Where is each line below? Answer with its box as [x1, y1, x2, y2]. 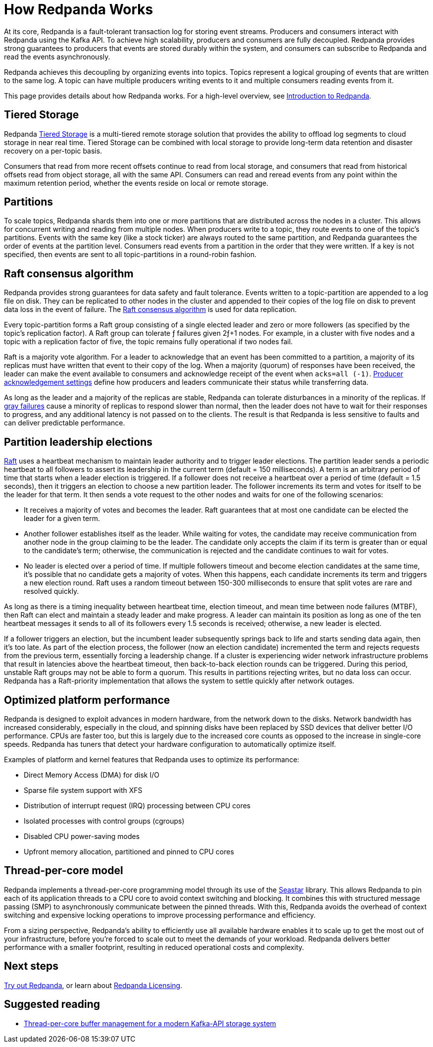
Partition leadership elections [4, 435, 152, 448]
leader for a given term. [24, 514, 100, 523]
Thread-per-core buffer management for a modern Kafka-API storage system [24, 1019, 276, 1028]
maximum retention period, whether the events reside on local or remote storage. [4, 178, 269, 187]
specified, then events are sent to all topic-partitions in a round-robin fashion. [4, 250, 257, 259]
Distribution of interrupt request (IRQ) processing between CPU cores [24, 801, 251, 810]
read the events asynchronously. [4, 52, 110, 61]
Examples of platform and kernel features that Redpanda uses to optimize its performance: [4, 755, 299, 764]
